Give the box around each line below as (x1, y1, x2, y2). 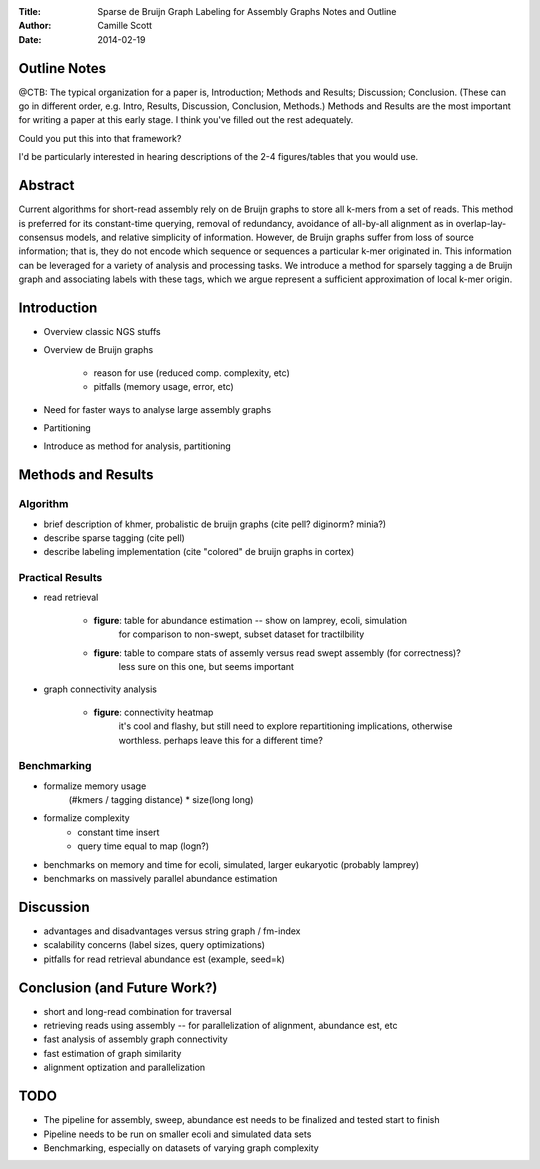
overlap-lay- (455, 217, 507, 229)
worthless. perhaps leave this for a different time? (118, 734, 324, 746)
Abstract (18, 177, 75, 194)
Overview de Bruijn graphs (43, 344, 154, 356)
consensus (18, 231, 64, 243)
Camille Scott (97, 20, 153, 32)
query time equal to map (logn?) (77, 840, 210, 852)
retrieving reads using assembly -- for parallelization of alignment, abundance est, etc (43, 1020, 398, 1032)
